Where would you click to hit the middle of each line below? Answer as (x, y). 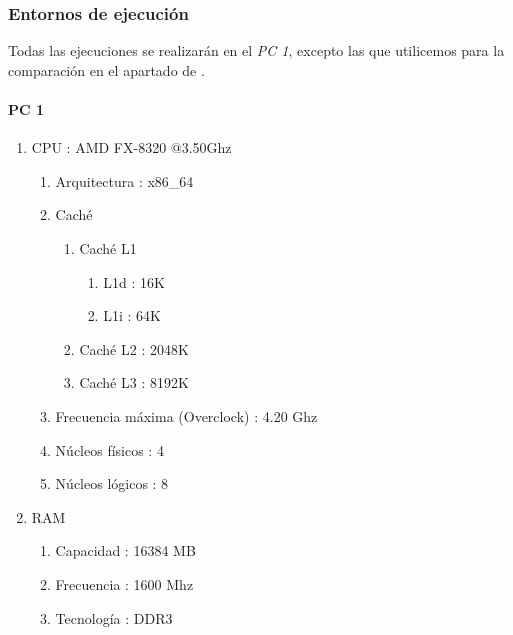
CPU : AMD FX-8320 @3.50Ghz (131, 147)
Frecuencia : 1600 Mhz (124, 583)
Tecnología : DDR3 (114, 617)
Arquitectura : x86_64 (124, 180)
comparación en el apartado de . (106, 69)
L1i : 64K (132, 315)
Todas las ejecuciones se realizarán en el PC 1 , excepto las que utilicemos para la (256, 50)
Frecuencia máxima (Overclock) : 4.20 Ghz (186, 415)
